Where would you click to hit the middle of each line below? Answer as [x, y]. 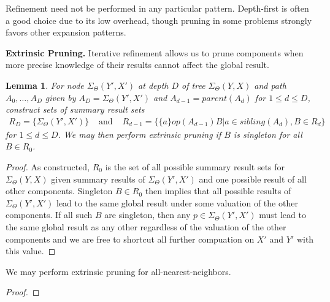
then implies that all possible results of [218, 191]
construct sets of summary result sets [75, 109]
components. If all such [49, 215]
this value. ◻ [31, 251]
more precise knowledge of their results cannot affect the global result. [137, 65]
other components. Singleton [59, 191]
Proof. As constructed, [48, 166]
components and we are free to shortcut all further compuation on [130, 239]
